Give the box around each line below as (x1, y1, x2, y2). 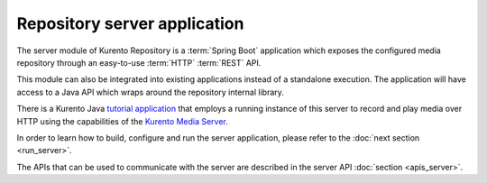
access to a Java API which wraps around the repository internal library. (16, 87, 284, 97)
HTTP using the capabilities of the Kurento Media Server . (16, 115, 229, 126)
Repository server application (16, 14, 244, 33)
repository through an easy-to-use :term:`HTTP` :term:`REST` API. (16, 57, 262, 68)
